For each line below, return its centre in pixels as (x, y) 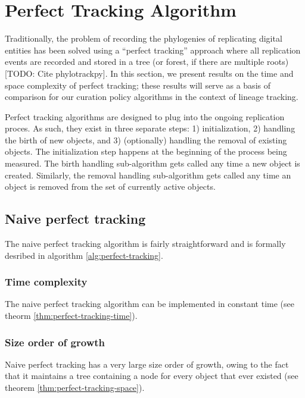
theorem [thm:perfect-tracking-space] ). (75, 388)
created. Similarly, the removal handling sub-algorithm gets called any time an (148, 175)
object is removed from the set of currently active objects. (110, 187)
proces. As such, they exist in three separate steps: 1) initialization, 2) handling (150, 128)
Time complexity (46, 282)
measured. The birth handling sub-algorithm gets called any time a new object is (152, 163)
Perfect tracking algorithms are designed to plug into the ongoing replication (145, 116)
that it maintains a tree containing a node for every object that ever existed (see (152, 376)
